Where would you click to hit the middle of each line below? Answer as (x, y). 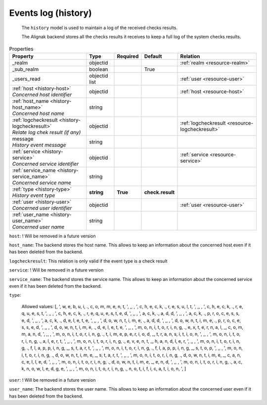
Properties (21, 48)
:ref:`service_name (34, 170)
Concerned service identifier (45, 164)
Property (23, 56)
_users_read (26, 79)
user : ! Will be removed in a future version (52, 380)
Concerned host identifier (42, 94)
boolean (99, 69)
